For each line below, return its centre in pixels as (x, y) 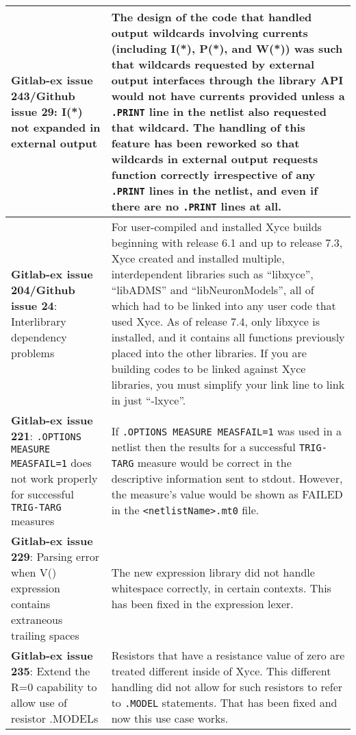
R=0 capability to (54, 687)
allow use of (39, 702)
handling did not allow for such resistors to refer (227, 687)
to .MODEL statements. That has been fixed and (224, 702)
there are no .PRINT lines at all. (196, 206)
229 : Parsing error (55, 556)
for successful (42, 494)
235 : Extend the (51, 671)
